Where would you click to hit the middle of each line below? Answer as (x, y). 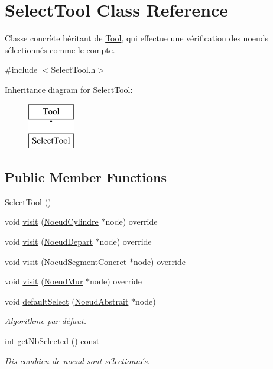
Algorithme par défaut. (45, 321)
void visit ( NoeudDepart (49, 242)
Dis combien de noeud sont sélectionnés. (77, 360)
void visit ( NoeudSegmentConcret (66, 261)
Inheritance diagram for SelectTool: (69, 89)
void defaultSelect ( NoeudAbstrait (67, 301)
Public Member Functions (86, 177)
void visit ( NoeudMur (44, 281)
